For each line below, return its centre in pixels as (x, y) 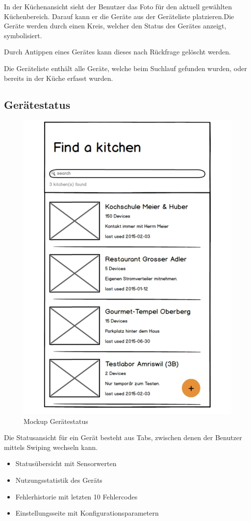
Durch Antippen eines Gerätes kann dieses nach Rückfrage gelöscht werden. (117, 52)
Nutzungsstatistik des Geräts (59, 480)
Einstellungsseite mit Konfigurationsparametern (87, 513)
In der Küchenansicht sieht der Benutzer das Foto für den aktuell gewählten (118, 6)
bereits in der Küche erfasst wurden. (59, 78)
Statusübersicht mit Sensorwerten (66, 463)
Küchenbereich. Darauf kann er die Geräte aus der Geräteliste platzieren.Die (119, 16)
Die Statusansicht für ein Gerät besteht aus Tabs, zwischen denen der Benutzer (123, 437)
